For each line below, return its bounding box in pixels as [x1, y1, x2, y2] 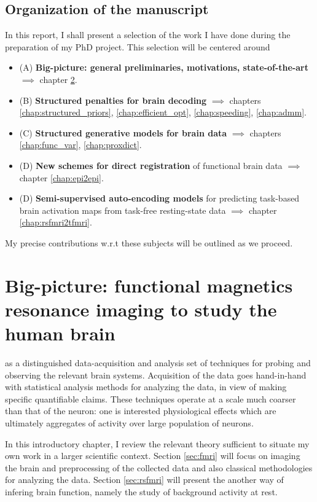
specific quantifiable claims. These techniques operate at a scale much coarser [5, 392, 296, 405]
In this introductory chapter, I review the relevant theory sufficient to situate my [5, 437, 310, 450]
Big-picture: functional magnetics [5, 272, 293, 297]
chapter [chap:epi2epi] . [19, 171, 104, 184]
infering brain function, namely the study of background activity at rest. [5, 485, 278, 498]
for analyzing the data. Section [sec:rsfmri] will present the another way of [5, 473, 284, 486]
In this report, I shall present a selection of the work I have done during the [5, 28, 291, 41]
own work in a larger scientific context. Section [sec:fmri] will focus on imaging [5, 449, 300, 462]
